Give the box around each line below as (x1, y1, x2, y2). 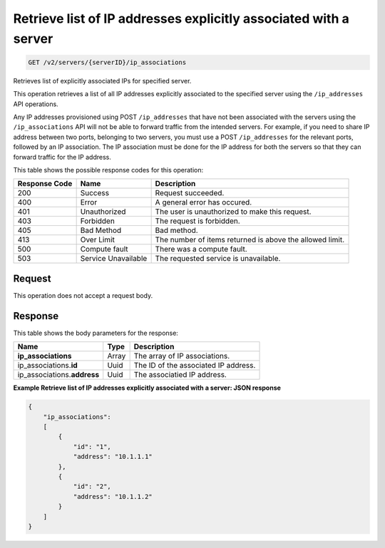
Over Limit (80, 235, 115, 245)
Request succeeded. (155, 188, 225, 198)
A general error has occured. (155, 197, 252, 207)
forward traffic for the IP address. (13, 152, 112, 161)
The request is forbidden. (155, 216, 240, 226)
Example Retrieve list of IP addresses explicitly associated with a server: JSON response (13, 383, 282, 392)
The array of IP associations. (133, 351, 230, 361)
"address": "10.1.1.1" (73, 453, 153, 461)
